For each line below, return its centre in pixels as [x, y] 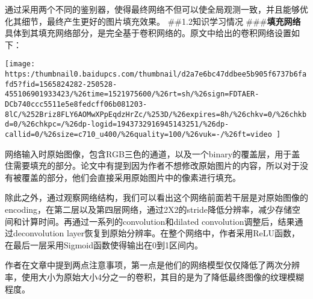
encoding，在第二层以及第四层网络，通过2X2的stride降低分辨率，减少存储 [148, 209]
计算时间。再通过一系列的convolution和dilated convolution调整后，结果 [158, 221]
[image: [20, 64]
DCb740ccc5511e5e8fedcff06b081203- [76, 104]
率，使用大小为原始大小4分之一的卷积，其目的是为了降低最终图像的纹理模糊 [154, 276]
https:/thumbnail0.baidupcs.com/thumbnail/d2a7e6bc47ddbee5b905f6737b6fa [156, 74]
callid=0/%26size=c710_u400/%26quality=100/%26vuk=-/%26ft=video [138, 134]
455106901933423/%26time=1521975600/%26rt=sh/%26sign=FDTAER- [132, 94]
